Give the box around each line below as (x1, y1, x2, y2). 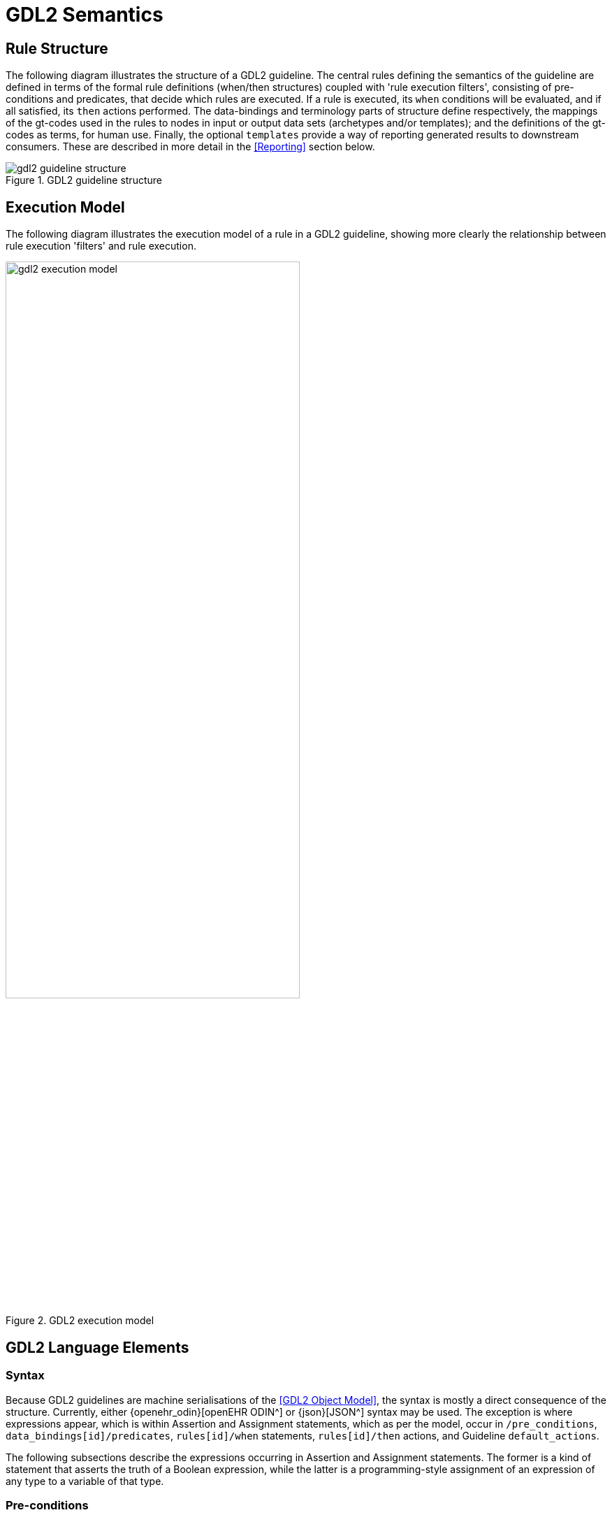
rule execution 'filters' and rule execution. (6, 240, 196, 252)
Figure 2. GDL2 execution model (6, 1314, 154, 1327)
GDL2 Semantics (6, 3, 163, 27)
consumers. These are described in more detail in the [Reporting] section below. (6, 141, 375, 153)
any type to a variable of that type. (6, 1474, 164, 1487)
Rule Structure (6, 39, 108, 57)
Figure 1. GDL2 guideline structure (6, 174, 162, 187)
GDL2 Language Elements (6, 1338, 189, 1356)
